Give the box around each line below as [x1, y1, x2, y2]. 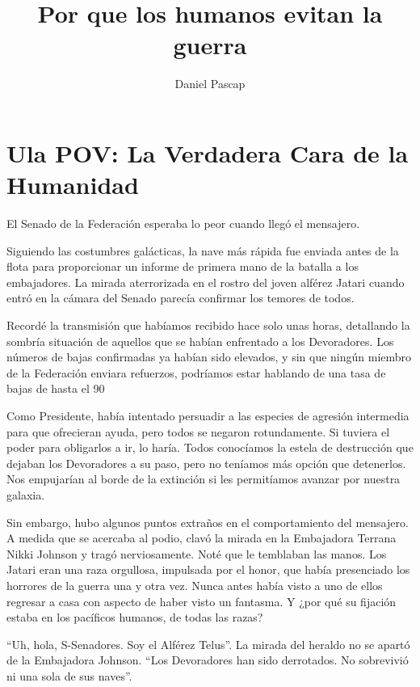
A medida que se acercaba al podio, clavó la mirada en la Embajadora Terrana [6, 529, 397, 546]
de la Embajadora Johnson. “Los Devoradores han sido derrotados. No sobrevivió [6, 651, 409, 668]
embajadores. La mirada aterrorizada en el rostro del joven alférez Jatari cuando [6, 273, 405, 290]
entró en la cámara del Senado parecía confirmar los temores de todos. [6, 289, 355, 306]
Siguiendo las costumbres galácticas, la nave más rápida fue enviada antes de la [6, 242, 399, 259]
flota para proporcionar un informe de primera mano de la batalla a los [6, 258, 359, 275]
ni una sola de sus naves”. [6, 667, 132, 684]
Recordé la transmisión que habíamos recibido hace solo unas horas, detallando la [6, 317, 410, 333]
